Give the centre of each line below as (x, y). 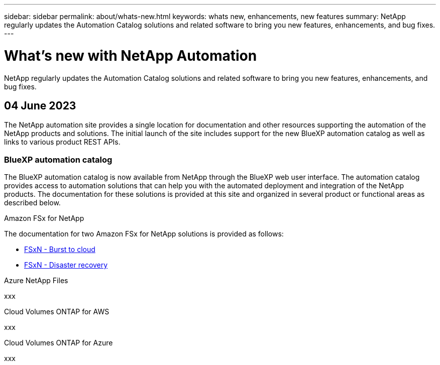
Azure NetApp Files (36, 281)
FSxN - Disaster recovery (66, 265)
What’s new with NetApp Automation (131, 55)
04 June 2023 (40, 105)
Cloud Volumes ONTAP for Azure (59, 343)
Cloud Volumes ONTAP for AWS (57, 312)
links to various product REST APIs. (62, 142)
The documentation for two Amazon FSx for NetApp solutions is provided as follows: (144, 234)
